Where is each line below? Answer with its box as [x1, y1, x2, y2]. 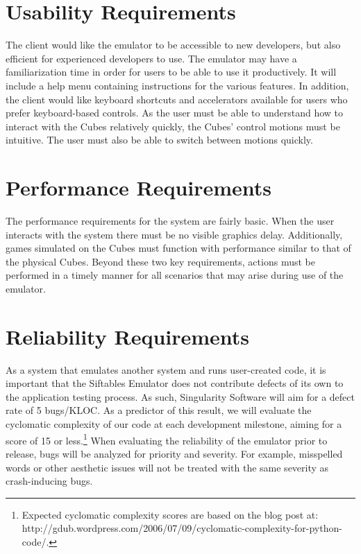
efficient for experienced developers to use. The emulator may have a [6, 51, 297, 65]
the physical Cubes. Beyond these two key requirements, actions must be [6, 254, 315, 268]
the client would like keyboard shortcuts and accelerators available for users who [6, 92, 348, 106]
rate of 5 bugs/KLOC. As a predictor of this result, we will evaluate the [6, 403, 312, 417]
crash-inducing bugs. [6, 474, 93, 488]
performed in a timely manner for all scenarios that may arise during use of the [6, 268, 344, 282]
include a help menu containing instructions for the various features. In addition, [6, 78, 349, 92]
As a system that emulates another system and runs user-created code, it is [6, 362, 326, 376]
